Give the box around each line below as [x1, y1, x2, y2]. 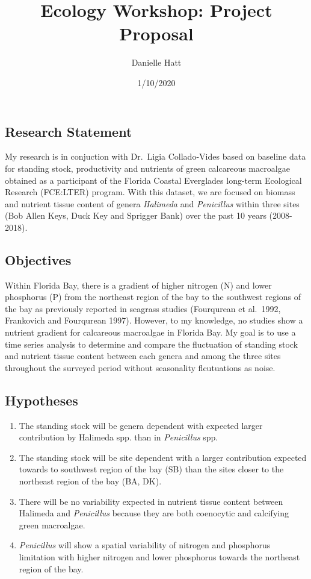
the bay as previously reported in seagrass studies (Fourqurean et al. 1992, [5, 302, 281, 315]
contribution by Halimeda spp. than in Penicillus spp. [19, 431, 218, 443]
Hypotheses [5, 390, 78, 409]
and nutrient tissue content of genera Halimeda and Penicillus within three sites [5, 197, 300, 210]
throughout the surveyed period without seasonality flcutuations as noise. [5, 361, 276, 374]
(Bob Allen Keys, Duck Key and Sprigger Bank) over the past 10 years [5, 209, 266, 222]
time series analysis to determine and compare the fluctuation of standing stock [5, 337, 298, 350]
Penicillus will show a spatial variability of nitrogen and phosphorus [19, 539, 271, 551]
